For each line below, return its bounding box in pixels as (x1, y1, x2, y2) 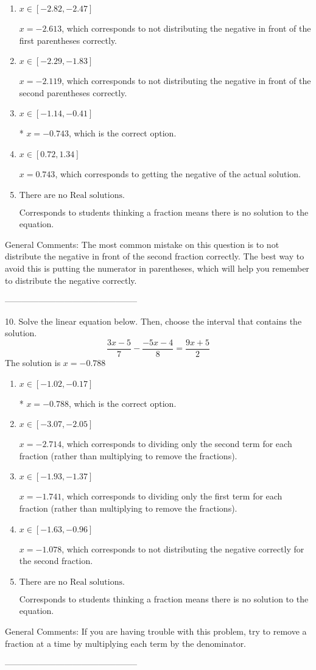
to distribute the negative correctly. (5, 273, 137, 286)
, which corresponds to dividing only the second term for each (61, 437, 292, 450)
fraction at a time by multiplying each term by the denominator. (5, 636, 247, 649)
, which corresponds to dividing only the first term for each (61, 490, 283, 503)
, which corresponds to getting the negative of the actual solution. (55, 167, 301, 180)
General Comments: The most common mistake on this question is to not (5, 238, 279, 250)
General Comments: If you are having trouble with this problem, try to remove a (5, 624, 307, 637)
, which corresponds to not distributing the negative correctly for (61, 542, 304, 555)
